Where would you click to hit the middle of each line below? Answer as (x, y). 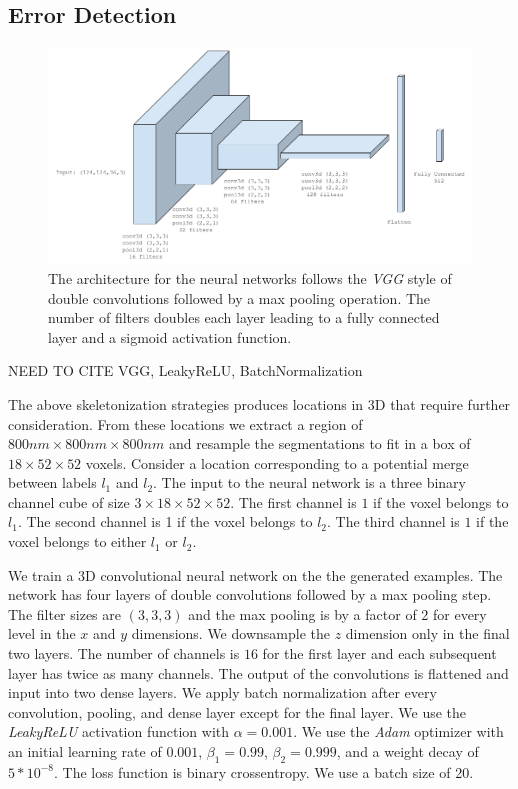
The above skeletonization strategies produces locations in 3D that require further (259, 403)
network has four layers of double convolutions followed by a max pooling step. (250, 594)
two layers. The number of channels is (124, 653)
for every (459, 613)
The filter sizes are (64, 613)
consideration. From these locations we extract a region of (185, 423)
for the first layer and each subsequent (379, 653)
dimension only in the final (427, 633)
